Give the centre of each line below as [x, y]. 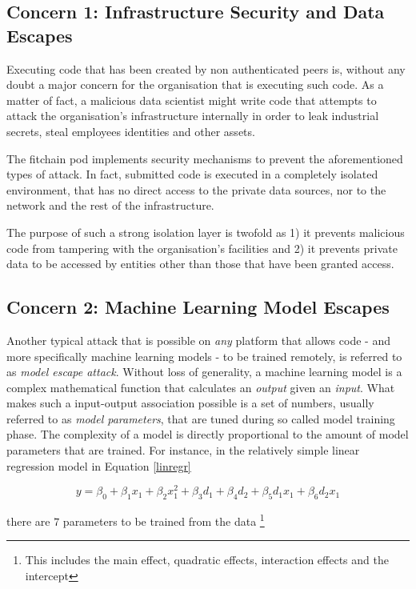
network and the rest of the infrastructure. [110, 205]
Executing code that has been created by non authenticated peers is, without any [206, 68]
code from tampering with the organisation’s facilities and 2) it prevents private [202, 248]
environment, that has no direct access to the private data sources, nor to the [196, 189]
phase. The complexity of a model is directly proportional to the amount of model [208, 434]
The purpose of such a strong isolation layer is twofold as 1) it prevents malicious [206, 232]
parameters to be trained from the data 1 [164, 520]
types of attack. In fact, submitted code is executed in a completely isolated [192, 174]
